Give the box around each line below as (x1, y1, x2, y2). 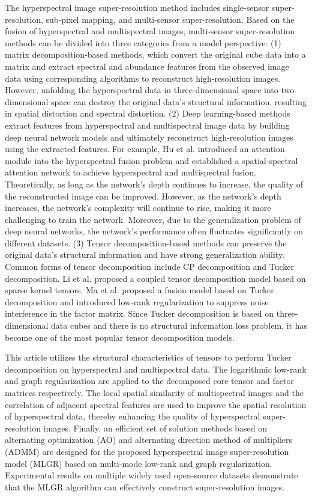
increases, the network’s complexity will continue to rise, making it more (5, 201, 271, 214)
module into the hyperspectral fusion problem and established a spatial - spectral (5, 154, 298, 166)
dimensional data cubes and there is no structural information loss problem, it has (5, 319, 307, 332)
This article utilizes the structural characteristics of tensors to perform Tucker (5, 351, 292, 364)
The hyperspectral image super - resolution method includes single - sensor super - (5, 1, 295, 13)
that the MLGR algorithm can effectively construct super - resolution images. (5, 480, 285, 493)
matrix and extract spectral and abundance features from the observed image (5, 59, 289, 72)
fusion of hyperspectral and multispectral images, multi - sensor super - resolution (5, 25, 295, 37)
